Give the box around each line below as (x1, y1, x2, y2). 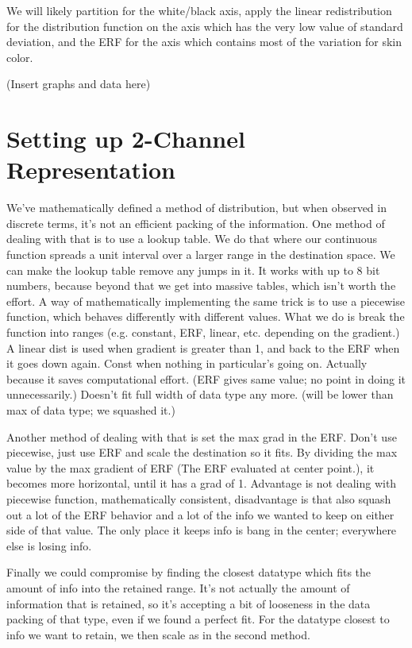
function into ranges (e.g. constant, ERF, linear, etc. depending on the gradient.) (6, 324, 400, 341)
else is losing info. (6, 537, 92, 553)
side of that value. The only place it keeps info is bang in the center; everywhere (6, 522, 397, 538)
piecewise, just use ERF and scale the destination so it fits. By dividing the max (6, 444, 398, 461)
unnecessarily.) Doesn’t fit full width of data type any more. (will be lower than (6, 386, 394, 403)
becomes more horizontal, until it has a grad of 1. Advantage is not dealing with (6, 475, 397, 492)
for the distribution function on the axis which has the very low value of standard (6, 17, 403, 34)
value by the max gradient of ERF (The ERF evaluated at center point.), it (6, 459, 375, 476)
